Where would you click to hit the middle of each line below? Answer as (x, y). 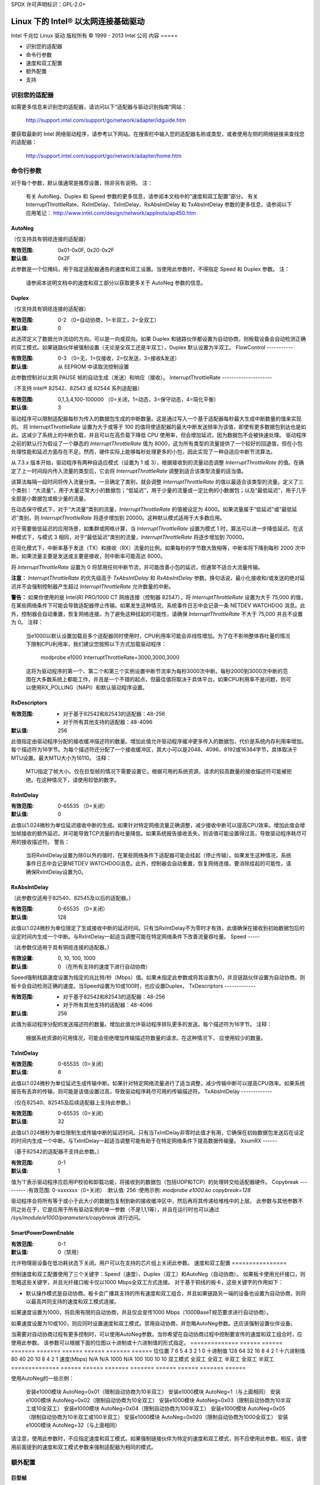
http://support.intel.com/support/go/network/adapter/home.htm (104, 156)
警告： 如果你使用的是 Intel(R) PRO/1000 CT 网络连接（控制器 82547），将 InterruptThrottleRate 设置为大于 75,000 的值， (159, 597)
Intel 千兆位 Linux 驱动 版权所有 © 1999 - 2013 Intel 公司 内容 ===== (94, 35)
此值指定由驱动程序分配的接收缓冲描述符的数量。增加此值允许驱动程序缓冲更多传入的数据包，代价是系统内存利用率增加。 (159, 741)
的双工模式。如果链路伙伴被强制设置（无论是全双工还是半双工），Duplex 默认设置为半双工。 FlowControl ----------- (152, 347)
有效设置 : (22, 958)
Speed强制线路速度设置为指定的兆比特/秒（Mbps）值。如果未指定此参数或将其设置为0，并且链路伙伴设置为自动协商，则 (158, 978)
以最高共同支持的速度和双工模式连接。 (73, 1301)
